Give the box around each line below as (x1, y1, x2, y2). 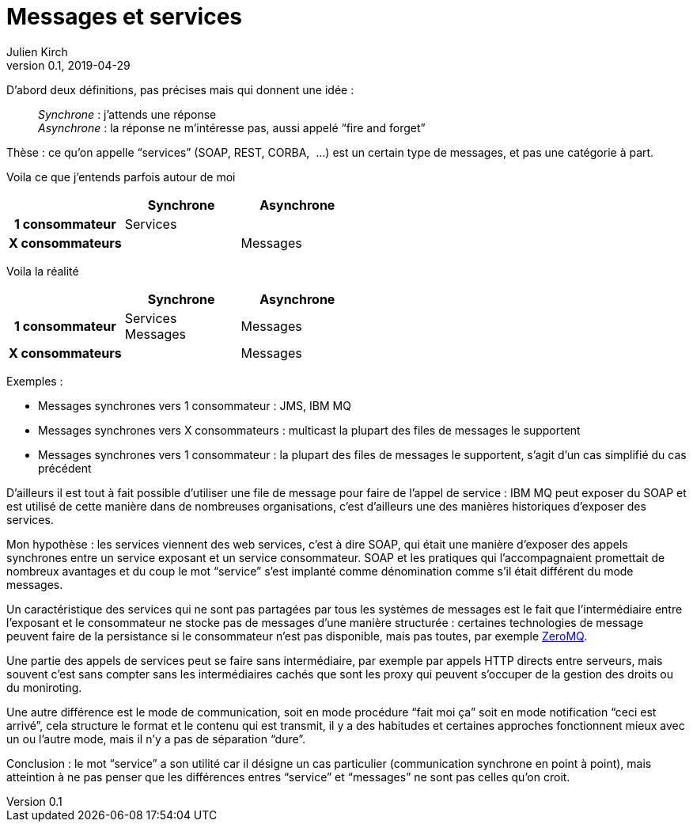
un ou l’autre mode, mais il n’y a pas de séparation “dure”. (6, 731, 306, 746)
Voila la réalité (6, 264, 79, 278)
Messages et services (6, 3, 243, 30)
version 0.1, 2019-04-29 (6, 58, 131, 72)
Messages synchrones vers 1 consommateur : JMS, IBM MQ (38, 398, 351, 412)
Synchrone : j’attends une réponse (38, 107, 217, 121)
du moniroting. (6, 680, 82, 694)
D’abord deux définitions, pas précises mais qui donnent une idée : (6, 82, 354, 97)
